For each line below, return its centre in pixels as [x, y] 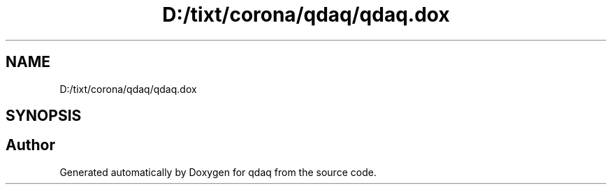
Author [30, 145]
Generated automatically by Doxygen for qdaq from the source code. [218, 172]
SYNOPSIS [44, 116]
